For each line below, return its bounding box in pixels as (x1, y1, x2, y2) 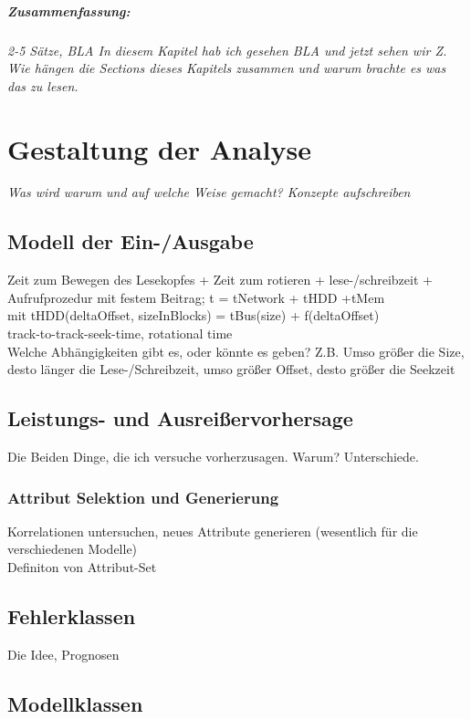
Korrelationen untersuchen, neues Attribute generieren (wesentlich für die (7, 521, 418, 540)
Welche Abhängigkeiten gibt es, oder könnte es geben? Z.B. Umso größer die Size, (7, 341, 465, 360)
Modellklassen (7, 689, 143, 717)
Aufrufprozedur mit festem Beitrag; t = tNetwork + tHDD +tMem (7, 287, 385, 307)
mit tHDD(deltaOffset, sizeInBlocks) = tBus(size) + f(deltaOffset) (7, 306, 380, 325)
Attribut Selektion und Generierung (7, 485, 279, 508)
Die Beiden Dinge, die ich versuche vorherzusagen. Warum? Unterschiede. (7, 447, 419, 466)
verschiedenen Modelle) (7, 539, 138, 558)
